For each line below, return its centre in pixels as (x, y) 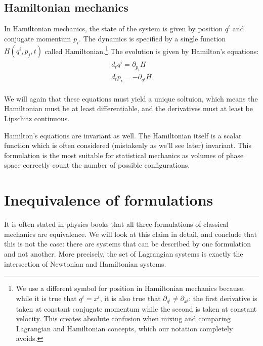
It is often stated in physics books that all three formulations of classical (116, 224)
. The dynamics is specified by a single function (152, 38)
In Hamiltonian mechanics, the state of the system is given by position (114, 29)
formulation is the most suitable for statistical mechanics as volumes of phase (124, 155)
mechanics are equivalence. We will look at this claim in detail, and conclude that (130, 234)
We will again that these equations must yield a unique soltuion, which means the (131, 98)
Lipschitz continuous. (37, 118)
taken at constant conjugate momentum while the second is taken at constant (136, 308)
